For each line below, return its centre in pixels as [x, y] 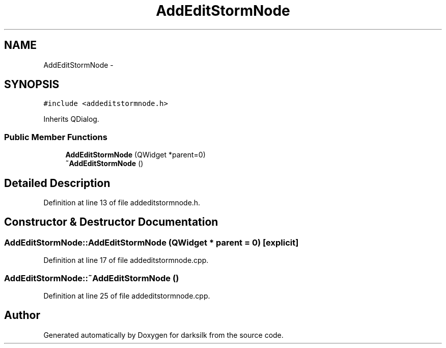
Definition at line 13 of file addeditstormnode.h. [122, 203]
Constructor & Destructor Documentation [111, 222]
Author [22, 315]
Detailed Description [57, 183]
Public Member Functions [56, 137]
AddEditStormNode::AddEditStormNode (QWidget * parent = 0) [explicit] [151, 242]
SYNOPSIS [32, 85]
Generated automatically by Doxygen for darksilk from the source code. [163, 335]
